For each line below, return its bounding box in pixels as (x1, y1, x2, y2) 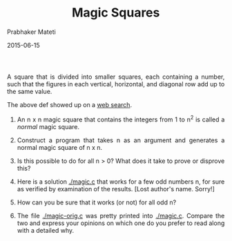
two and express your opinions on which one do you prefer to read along (17, 219, 225, 227)
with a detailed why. (17, 226, 75, 234)
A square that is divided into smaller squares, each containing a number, (7, 73, 225, 81)
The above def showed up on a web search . (7, 100, 133, 108)
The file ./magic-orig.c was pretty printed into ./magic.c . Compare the (17, 211, 225, 220)
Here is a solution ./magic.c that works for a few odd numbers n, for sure (17, 177, 225, 186)
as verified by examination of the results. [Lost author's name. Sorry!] (17, 184, 215, 193)
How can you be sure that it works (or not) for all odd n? (17, 198, 177, 206)
